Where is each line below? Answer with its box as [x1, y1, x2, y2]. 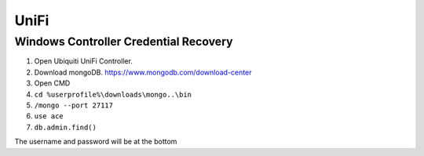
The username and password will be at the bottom [14, 137, 177, 147]
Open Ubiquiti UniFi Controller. [34, 56, 133, 66]
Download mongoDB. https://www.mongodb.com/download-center [34, 67, 252, 77]
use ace [34, 112, 64, 121]
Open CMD [34, 78, 71, 88]
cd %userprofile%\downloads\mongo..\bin [34, 90, 192, 99]
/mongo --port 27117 [34, 100, 114, 110]
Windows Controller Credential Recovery [14, 34, 233, 49]
